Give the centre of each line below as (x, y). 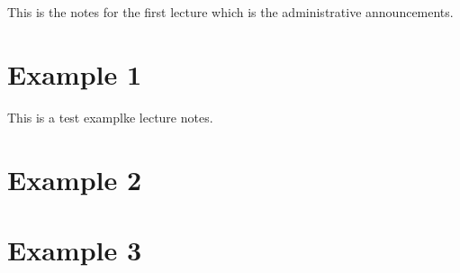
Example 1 (75, 73)
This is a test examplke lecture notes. (110, 117)
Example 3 (75, 249)
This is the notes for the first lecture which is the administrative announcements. (230, 12)
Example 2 (75, 179)
